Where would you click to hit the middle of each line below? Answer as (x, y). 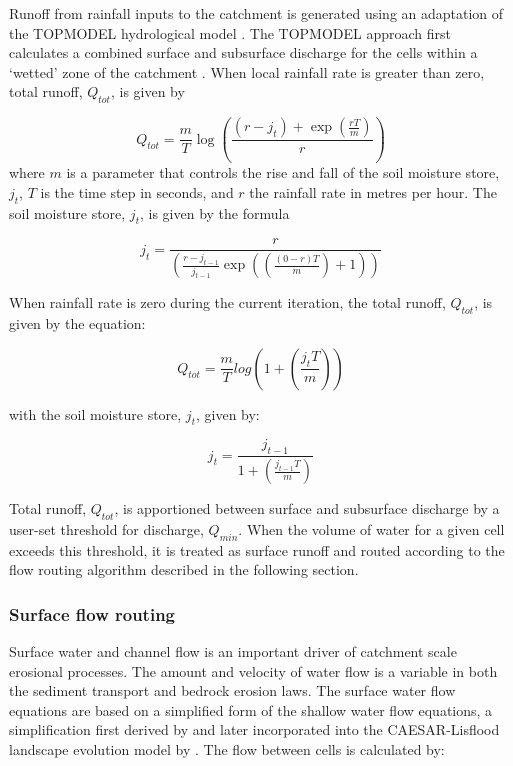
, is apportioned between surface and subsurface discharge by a (307, 508)
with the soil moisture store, (95, 413)
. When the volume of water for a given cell (371, 528)
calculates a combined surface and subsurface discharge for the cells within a (243, 52)
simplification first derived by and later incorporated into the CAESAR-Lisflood (254, 729)
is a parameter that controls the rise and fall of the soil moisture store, (283, 172)
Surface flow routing (92, 613)
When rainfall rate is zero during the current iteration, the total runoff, (227, 302)
